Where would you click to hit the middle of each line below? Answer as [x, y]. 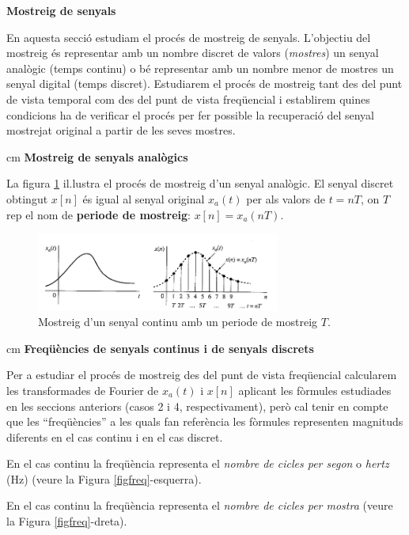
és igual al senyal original [144, 198]
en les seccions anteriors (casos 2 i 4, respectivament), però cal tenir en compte [197, 406]
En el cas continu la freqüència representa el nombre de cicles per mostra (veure [200, 505]
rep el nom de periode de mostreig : [98, 214]
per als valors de [286, 198]
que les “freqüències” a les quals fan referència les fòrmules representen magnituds [205, 421]
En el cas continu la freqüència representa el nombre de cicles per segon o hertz [198, 463]
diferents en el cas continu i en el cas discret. [115, 436]
